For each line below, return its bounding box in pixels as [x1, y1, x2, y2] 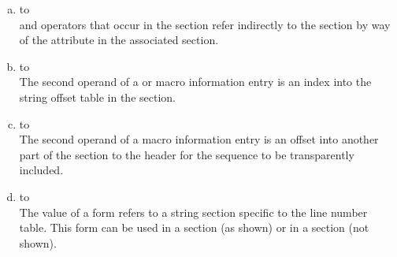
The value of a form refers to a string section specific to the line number [19, 203, 368, 220]
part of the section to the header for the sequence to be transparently [19, 146, 354, 162]
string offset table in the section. [19, 88, 176, 105]
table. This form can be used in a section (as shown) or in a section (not [19, 219, 369, 236]
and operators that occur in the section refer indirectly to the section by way [19, 16, 391, 32]
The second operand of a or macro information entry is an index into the [19, 73, 372, 90]
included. [19, 162, 64, 178]
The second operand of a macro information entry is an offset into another [19, 131, 379, 147]
